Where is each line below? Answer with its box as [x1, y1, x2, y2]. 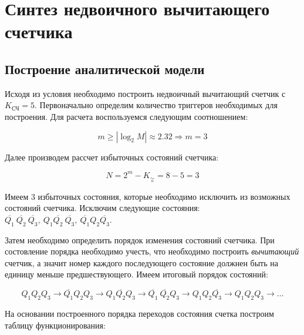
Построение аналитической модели [5, 59, 205, 78]
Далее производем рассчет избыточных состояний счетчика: [5, 150, 219, 163]
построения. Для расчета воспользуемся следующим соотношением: [5, 110, 248, 122]
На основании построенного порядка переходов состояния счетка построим [5, 307, 274, 320]
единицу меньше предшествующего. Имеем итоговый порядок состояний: [5, 268, 268, 280]
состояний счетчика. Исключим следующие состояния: [5, 202, 200, 214]
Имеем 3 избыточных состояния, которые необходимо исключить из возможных [5, 190, 291, 202]
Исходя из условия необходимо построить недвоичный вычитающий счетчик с [5, 87, 286, 99]
